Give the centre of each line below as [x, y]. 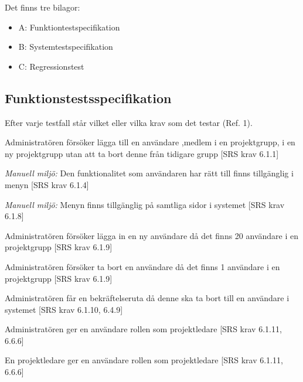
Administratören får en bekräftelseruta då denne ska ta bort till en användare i [147, 298]
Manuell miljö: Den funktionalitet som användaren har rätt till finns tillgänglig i [149, 173]
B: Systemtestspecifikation [66, 47]
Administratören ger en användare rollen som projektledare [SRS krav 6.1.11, [143, 329]
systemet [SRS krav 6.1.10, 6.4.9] [64, 309]
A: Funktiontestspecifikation [69, 27]
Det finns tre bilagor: [42, 7]
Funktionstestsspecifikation [88, 98]
